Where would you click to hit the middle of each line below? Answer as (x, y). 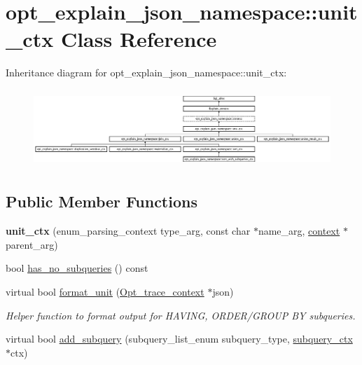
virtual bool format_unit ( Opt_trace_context (105, 292)
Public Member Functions (102, 201)
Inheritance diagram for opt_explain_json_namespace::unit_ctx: (146, 73)
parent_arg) (32, 244)
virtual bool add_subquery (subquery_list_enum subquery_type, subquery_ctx (179, 339)
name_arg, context (299, 231)
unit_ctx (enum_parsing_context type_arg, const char (128, 231)
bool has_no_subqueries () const (77, 268)
